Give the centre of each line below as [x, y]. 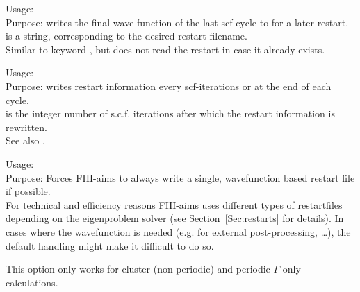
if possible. [28, 191]
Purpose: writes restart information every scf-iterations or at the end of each [169, 86]
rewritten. [26, 127]
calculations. [32, 282]
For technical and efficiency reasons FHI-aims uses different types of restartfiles [174, 204]
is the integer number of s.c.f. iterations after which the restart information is [170, 113]
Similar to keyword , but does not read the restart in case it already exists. [165, 49]
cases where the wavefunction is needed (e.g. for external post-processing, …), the [178, 231]
